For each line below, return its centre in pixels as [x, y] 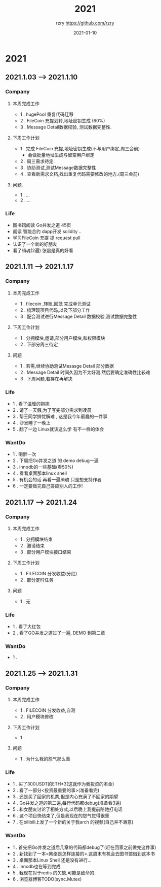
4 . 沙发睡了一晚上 [31, 422]
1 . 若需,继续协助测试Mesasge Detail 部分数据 [67, 366]
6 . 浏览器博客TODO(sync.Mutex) [47, 879]
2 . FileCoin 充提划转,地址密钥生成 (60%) [63, 120]
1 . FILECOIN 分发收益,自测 [48, 710]
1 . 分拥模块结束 [36, 539]
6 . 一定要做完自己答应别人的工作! [48, 486]
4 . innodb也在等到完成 [36, 866]
